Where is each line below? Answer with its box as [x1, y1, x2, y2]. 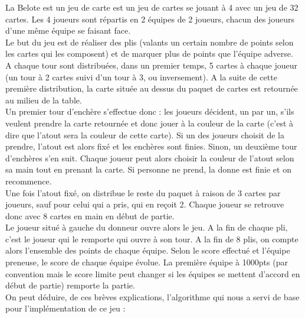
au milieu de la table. [5, 93, 82, 106]
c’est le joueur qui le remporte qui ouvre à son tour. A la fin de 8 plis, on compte [5, 232, 299, 245]
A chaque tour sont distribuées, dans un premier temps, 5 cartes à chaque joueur [5, 59, 297, 71]
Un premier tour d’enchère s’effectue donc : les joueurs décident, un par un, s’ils [5, 105, 294, 118]
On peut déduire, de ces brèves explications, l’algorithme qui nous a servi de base [5, 290, 300, 303]
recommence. [5, 174, 52, 187]
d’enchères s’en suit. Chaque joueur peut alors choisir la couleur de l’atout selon [5, 151, 294, 164]
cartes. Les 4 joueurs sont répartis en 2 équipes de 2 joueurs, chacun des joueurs [5, 12, 294, 25]
